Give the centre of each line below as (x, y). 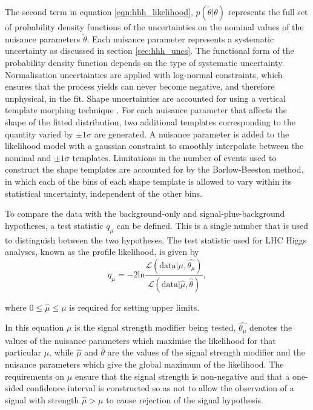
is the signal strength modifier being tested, (155, 327)
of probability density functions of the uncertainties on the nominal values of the (154, 27)
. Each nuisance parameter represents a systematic (180, 38)
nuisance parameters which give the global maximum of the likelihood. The (144, 364)
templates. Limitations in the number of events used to (174, 157)
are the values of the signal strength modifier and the (206, 352)
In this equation (35, 327)
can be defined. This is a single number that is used (212, 225)
